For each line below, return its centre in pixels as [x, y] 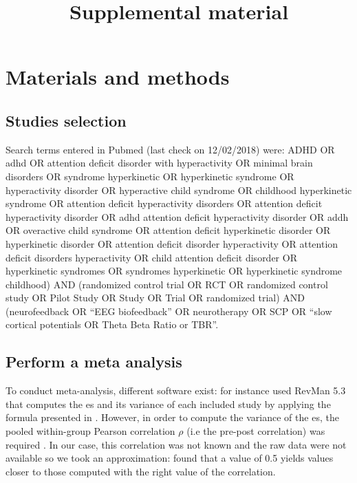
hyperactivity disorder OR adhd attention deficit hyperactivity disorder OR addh [177, 216]
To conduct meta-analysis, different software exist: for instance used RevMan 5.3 [176, 390]
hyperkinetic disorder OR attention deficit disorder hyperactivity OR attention [172, 243]
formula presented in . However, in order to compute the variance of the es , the [172, 417]
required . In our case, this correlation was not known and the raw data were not [176, 444]
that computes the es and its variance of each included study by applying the [168, 404]
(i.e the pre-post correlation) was [256, 431]
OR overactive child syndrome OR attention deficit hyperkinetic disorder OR [168, 230]
